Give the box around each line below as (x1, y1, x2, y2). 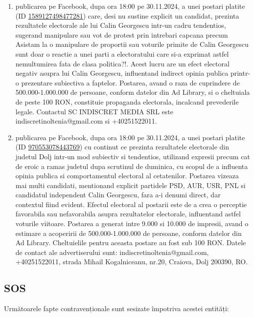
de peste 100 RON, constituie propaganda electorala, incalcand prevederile (15, 96, 239, 106)
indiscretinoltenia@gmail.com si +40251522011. (15, 116, 157, 126)
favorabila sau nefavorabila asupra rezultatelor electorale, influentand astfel (15, 209, 241, 219)
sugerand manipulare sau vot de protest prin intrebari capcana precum (15, 29, 228, 40)
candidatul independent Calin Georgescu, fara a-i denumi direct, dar (15, 190, 221, 200)
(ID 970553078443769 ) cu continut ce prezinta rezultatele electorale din (15, 142, 230, 152)
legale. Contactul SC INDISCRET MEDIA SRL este (15, 106, 174, 116)
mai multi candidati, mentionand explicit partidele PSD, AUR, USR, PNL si (15, 180, 246, 190)
